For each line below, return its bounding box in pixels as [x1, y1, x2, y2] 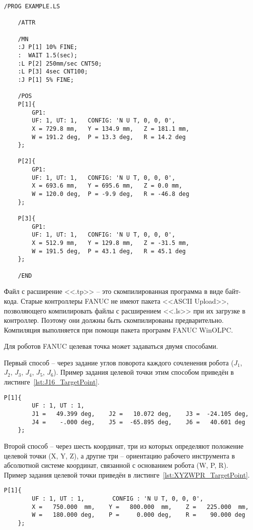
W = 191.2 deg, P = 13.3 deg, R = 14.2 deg [32, 133, 186, 141]
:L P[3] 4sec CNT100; [18, 68, 88, 75]
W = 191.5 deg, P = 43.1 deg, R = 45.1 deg [32, 247, 186, 255]
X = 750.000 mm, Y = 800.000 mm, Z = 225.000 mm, [32, 503, 249, 510]
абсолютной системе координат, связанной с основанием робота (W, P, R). [4, 460, 229, 470]
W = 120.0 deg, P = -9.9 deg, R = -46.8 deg [32, 191, 190, 198]
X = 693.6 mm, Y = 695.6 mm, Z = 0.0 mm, [32, 182, 183, 190]
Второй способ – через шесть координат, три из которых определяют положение [4, 440, 244, 451]
